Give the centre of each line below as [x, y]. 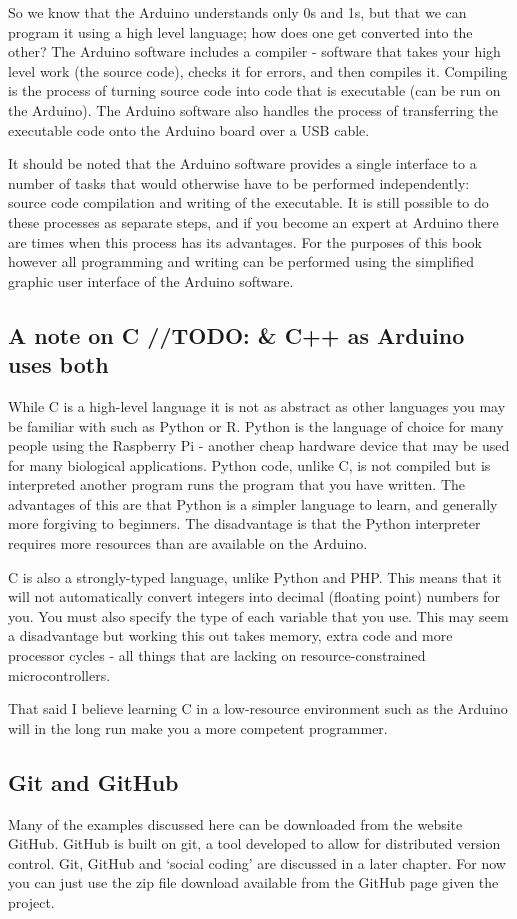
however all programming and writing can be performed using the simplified [241, 261]
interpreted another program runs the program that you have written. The [237, 484]
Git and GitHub [93, 781]
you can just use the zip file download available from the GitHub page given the [253, 882]
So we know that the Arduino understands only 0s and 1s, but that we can [237, 12]
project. [31, 901]
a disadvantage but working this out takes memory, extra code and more [230, 635]
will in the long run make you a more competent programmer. [198, 727]
